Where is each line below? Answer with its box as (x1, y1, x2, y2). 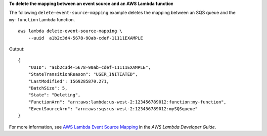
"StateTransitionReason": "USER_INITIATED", (28, 72, 138, 77)
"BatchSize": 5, (28, 85, 68, 91)
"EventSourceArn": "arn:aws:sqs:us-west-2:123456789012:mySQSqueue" (28, 106, 198, 112)
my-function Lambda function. (9, 16, 75, 22)
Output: (9, 46, 25, 52)
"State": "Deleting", (28, 92, 81, 98)
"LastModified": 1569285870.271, (28, 78, 110, 84)
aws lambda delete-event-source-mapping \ (18, 28, 123, 34)
